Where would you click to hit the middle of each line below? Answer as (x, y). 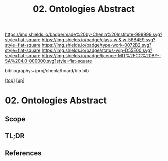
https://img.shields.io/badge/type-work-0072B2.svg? (97, 45)
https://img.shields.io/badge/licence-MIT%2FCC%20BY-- (101, 56)
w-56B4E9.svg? (139, 40)
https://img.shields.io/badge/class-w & (82, 40)
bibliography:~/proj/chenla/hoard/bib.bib (47, 71)
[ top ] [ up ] (15, 80)
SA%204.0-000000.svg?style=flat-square (49, 61)
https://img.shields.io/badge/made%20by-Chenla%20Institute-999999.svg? (84, 35)
